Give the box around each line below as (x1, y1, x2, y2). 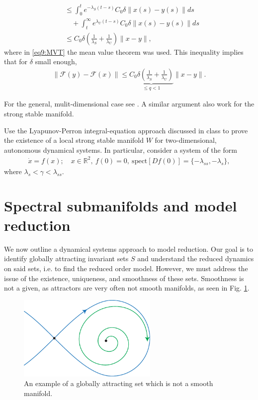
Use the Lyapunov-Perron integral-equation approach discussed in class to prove (4, 125, 248, 135)
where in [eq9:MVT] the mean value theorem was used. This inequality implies (4, 46, 244, 57)
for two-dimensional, (155, 135, 217, 145)
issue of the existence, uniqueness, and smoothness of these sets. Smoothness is (4, 273, 244, 283)
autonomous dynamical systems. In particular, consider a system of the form (4, 144, 237, 155)
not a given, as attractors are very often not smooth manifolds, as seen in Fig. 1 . (4, 283, 250, 293)
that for (4, 56, 28, 67)
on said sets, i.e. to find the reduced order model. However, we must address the (4, 263, 248, 273)
